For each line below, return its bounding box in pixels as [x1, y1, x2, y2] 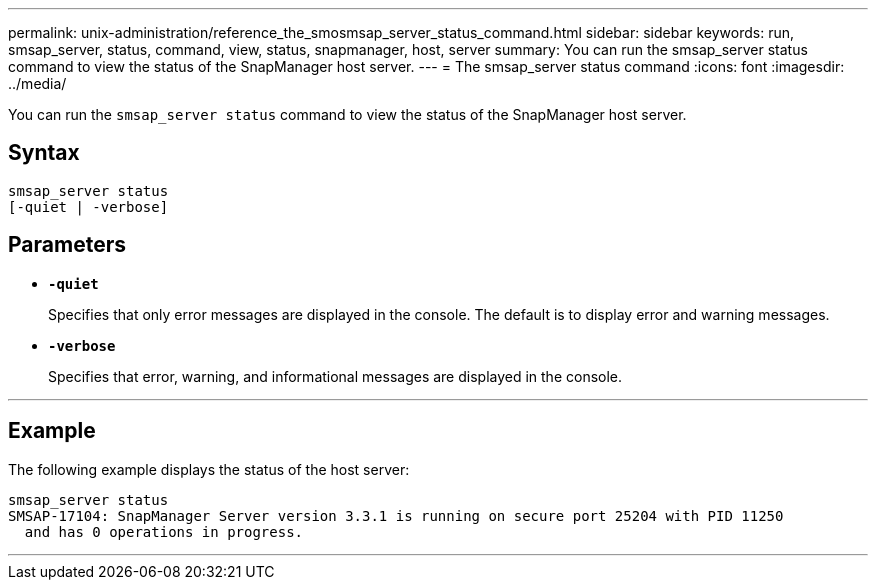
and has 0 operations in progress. [24, 523, 304, 540]
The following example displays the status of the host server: [8, 460, 410, 478]
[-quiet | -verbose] [8, 198, 169, 215]
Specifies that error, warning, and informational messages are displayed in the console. [48, 367, 623, 385]
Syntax [8, 140, 80, 166]
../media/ [8, 75, 67, 92]
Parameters [8, 232, 126, 258]
